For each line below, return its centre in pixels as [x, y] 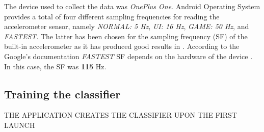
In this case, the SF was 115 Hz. [55, 66]
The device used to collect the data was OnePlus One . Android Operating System [132, 6]
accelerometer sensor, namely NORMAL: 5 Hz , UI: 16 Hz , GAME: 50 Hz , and [127, 26]
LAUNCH [20, 125]
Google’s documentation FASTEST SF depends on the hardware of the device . [128, 56]
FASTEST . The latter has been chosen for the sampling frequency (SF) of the [126, 36]
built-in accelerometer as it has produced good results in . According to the [122, 46]
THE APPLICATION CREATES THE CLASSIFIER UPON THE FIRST [121, 115]
